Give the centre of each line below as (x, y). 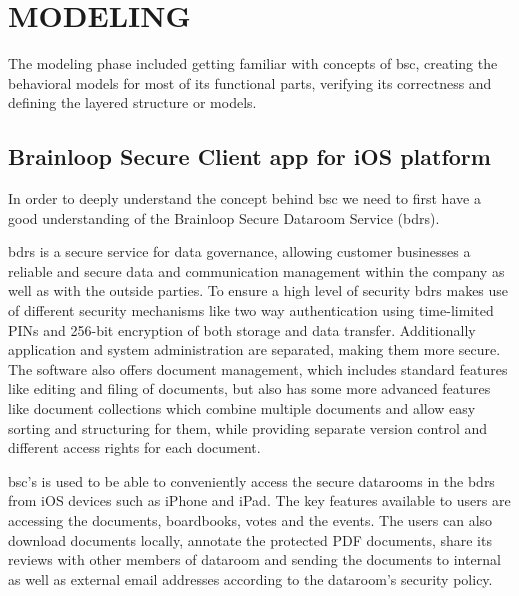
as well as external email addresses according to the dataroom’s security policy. (250, 578)
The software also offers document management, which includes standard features (258, 368)
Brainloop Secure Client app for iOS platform (249, 156)
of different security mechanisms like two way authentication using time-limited (251, 310)
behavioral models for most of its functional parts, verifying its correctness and (250, 82)
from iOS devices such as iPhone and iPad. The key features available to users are (259, 500)
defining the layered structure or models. (132, 102)
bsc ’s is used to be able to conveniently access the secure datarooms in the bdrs (251, 480)
